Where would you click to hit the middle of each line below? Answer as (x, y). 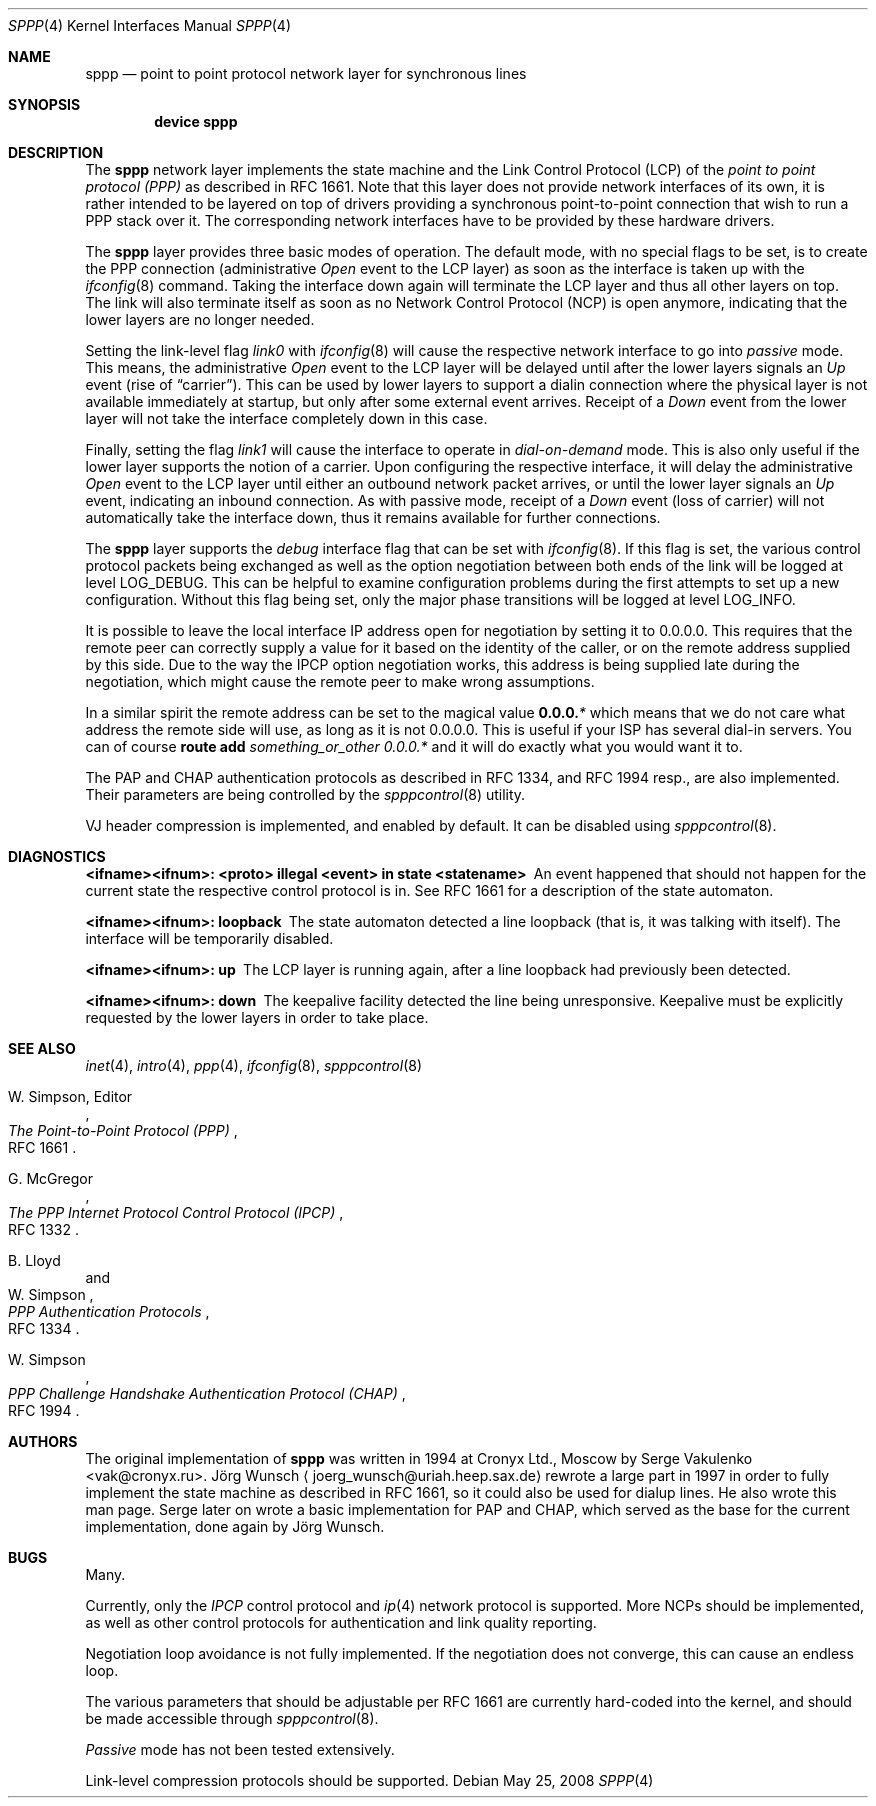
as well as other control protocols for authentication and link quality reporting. (341, 1622)
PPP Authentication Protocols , (109, 1311)
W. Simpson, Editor (70, 1096)
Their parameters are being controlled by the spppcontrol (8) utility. (305, 794)
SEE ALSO (42, 1048)
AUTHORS (43, 1441)
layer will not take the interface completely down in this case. (286, 418)
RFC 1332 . (43, 1229)
